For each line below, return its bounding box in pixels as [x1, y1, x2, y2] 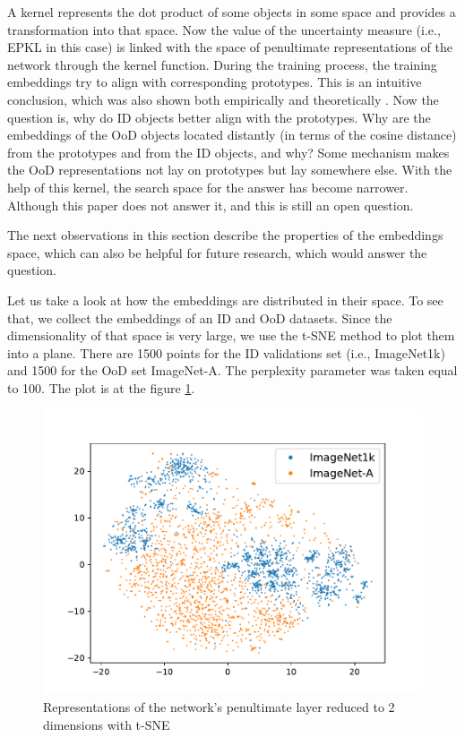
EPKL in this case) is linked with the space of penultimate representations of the [7, 38, 452, 56]
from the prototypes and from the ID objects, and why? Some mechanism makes [7, 142, 450, 161]
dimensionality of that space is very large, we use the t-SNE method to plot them [7, 326, 455, 345]
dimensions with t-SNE [43, 715, 170, 733]
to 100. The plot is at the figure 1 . [7, 378, 195, 397]
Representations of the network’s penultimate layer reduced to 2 [43, 698, 395, 716]
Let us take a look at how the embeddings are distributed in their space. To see [7, 290, 443, 309]
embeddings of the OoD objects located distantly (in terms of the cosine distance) [7, 125, 457, 144]
